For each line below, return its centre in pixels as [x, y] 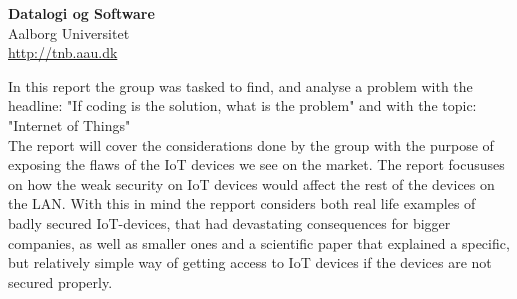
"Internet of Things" [69, 124]
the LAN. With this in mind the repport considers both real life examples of [242, 203]
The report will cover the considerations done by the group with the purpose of [251, 144]
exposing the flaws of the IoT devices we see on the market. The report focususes [256, 164]
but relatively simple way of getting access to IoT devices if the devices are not [250, 262]
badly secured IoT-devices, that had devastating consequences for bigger [229, 222]
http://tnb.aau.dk [63, 52]
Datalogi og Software [81, 13]
